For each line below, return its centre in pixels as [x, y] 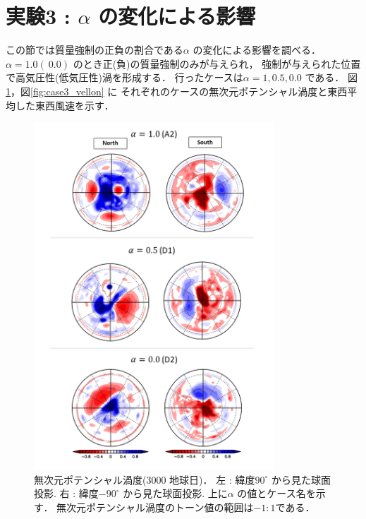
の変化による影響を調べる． [257, 50]
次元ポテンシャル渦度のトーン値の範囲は [160, 507]
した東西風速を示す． [65, 105]
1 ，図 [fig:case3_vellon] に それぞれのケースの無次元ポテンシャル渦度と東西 [177, 91]
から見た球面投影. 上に [175, 493]
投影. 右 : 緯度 [66, 493]
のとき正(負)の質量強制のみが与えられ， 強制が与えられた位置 [217, 63]
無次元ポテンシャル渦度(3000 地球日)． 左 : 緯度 [145, 479]
